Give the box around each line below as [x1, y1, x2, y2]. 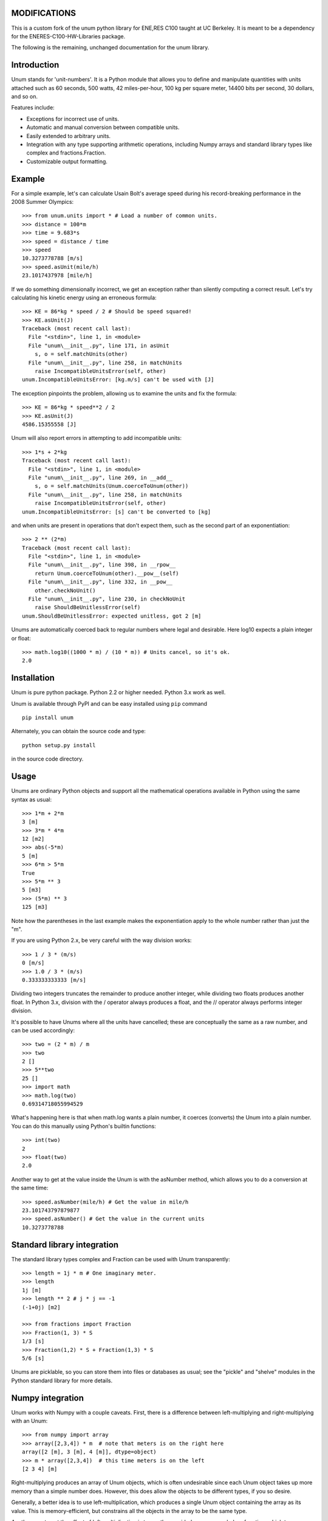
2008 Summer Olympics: [11, 198, 74, 206]
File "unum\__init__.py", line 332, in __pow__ [28, 579, 173, 585]
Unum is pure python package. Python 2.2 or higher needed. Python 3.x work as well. [11, 689, 226, 696]
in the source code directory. [11, 755, 84, 763]
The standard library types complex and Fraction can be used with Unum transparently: [11, 1255, 230, 1262]
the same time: [11, 1184, 49, 1192]
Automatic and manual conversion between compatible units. [26, 124, 180, 131]
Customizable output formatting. [26, 158, 108, 165]
